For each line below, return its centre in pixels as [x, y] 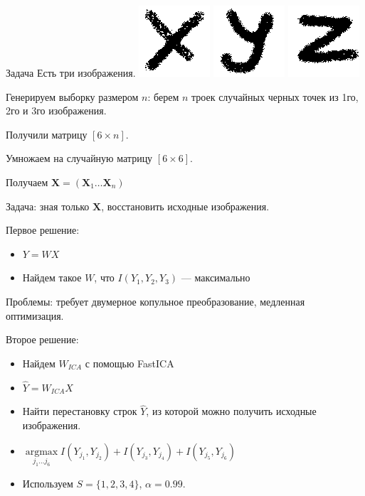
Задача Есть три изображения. [71, 72]
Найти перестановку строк [80, 411]
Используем [48, 483]
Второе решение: [42, 339]
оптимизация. [35, 315]
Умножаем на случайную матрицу [79, 158]
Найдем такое [52, 277]
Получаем [27, 182]
